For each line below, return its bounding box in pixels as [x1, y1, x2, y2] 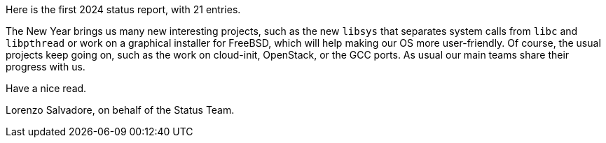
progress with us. [6, 61, 85, 73]
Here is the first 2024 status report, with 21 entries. [6, 3, 241, 15]
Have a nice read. [6, 82, 87, 94]
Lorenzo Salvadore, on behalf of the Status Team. [6, 104, 235, 116]
